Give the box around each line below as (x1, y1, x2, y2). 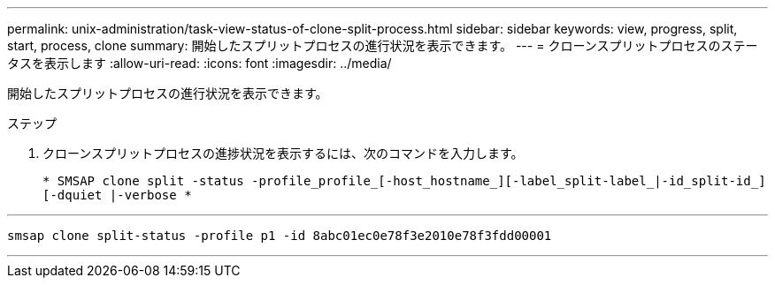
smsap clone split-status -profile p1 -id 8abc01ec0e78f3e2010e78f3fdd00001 (7, 229, 552, 243)
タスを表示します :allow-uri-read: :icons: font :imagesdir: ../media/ (7, 56, 392, 71)
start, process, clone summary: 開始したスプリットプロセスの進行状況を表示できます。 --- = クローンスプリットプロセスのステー (7, 38, 758, 53)
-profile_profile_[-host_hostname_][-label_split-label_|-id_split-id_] (251, 174, 766, 188)
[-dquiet (42, 188, 103, 202)
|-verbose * (109, 188, 192, 202)
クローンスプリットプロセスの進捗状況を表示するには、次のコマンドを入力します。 (42, 146, 524, 161)
